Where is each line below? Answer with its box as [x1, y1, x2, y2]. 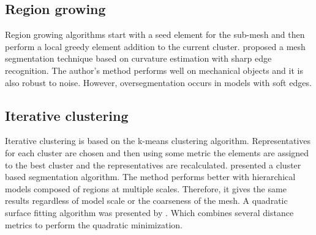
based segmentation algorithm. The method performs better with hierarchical [5, 170, 296, 183]
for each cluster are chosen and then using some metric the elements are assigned [5, 146, 309, 159]
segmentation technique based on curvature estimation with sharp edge [5, 52, 272, 65]
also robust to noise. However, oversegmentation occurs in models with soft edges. [5, 76, 312, 89]
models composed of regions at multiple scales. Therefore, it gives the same [5, 182, 287, 195]
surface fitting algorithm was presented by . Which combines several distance [5, 206, 294, 219]
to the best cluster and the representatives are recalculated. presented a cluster [5, 158, 301, 171]
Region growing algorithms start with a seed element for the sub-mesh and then [5, 28, 305, 41]
